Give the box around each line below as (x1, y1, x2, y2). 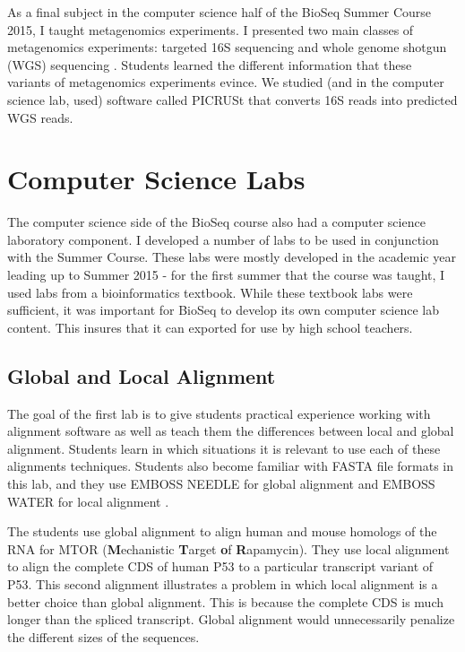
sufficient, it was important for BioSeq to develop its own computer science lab (7, 300, 440, 319)
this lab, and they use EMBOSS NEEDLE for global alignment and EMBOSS (7, 474, 435, 493)
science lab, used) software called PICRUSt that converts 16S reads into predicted (7, 90, 458, 109)
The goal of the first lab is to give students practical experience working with (7, 404, 431, 422)
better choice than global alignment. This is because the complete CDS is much (7, 592, 443, 611)
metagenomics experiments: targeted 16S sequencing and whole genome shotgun (7, 38, 447, 57)
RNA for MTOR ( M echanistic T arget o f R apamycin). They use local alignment (7, 539, 450, 558)
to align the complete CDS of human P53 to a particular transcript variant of (7, 557, 434, 576)
